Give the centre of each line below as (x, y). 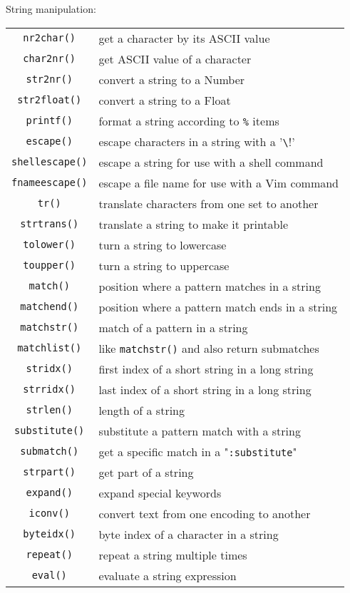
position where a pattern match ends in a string (218, 306)
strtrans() (50, 224)
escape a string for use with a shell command (211, 162)
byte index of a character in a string (189, 534)
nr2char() (50, 38)
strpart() (50, 472)
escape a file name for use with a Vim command (219, 182)
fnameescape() (50, 183)
